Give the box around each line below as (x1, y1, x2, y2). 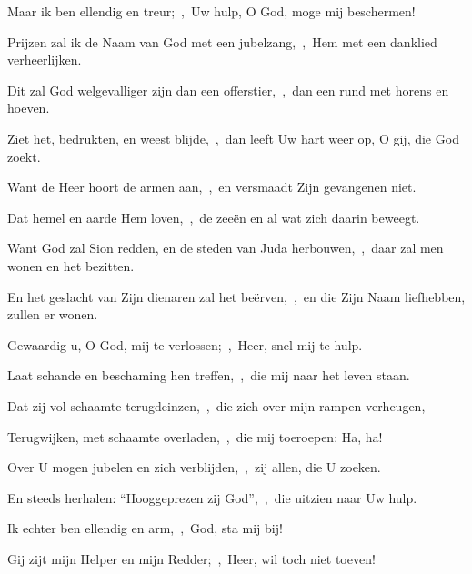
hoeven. (7, 98, 50, 117)
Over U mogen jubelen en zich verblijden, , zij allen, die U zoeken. (7, 458, 381, 477)
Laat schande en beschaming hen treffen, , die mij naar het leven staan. (7, 366, 410, 385)
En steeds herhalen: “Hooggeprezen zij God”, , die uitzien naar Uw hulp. (7, 488, 417, 507)
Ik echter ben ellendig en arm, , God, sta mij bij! (7, 519, 283, 538)
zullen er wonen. (7, 305, 98, 324)
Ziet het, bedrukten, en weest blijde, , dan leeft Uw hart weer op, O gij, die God (7, 128, 459, 147)
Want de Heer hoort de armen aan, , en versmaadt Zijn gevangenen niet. (7, 177, 417, 196)
